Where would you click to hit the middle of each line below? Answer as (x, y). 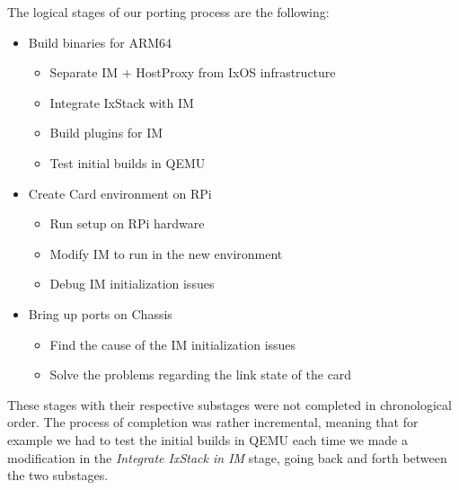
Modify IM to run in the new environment (166, 253)
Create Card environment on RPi (120, 193)
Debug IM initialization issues (132, 284)
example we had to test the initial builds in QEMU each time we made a (207, 439)
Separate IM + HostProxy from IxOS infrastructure (193, 72)
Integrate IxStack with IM (122, 102)
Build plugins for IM (106, 133)
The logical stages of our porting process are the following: (168, 12)
